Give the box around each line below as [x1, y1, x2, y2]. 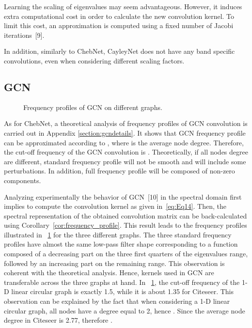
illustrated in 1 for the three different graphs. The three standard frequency [4, 229, 232, 239]
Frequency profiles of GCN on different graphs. [23, 102, 162, 112]
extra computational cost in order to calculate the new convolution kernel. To [4, 11, 235, 21]
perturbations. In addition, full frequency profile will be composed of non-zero [4, 166, 235, 176]
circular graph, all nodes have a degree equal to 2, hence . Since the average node [4, 305, 245, 315]
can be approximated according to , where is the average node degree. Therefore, [4, 137, 244, 147]
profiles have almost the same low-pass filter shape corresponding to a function [4, 239, 238, 249]
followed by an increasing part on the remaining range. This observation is [4, 258, 225, 268]
